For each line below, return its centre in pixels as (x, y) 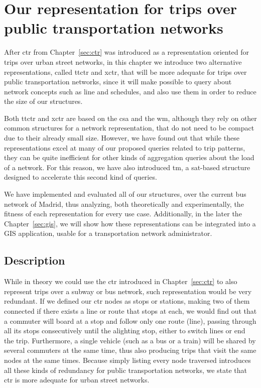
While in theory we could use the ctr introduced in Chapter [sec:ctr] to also (121, 281)
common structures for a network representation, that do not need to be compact (129, 128)
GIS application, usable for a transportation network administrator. (108, 233)
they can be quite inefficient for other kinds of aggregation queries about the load (129, 157)
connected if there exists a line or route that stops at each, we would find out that (130, 310)
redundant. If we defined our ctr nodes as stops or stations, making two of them (127, 301)
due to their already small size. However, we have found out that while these (122, 138)
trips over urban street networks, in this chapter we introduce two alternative (123, 61)
